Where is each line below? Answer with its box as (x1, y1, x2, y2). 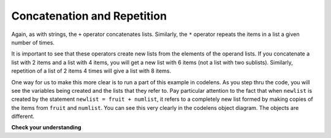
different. (11, 113, 35, 120)
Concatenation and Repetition (11, 9, 167, 23)
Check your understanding (11, 124, 82, 131)
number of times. (11, 38, 55, 46)
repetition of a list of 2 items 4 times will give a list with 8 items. (11, 67, 172, 74)
